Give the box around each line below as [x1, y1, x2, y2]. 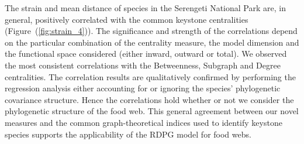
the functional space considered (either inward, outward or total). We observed [5, 47, 287, 60]
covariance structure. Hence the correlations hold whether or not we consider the [5, 93, 294, 105]
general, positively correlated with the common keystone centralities [5, 13, 248, 25]
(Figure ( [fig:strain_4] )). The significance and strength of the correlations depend [5, 25, 298, 37]
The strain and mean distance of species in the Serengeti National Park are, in [5, 2, 286, 13]
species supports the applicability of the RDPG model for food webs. [5, 128, 251, 140]
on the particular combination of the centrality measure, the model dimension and [5, 36, 299, 48]
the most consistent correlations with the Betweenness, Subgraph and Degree [5, 59, 281, 71]
